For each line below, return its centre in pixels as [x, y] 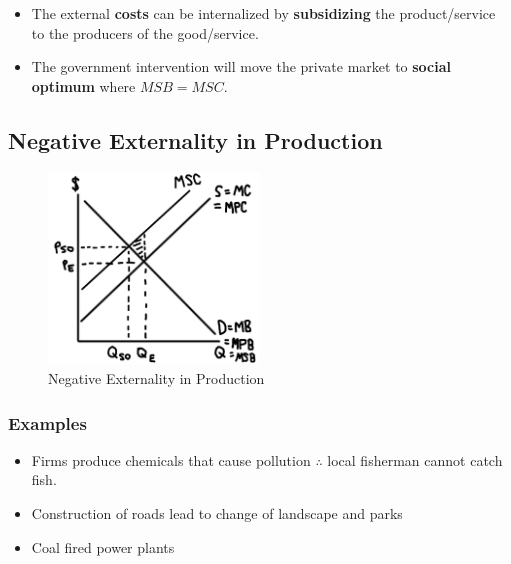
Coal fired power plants [103, 546]
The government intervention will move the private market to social [241, 66]
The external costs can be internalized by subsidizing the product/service [263, 13]
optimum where [83, 85]
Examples [47, 422]
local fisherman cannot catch [415, 459]
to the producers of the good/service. [145, 32]
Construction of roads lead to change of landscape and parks [217, 512]
